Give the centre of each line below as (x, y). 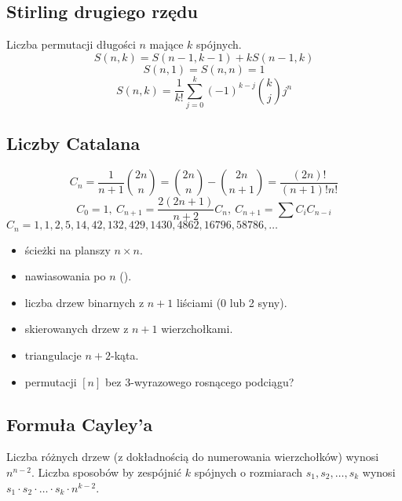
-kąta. (125, 355)
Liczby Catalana (73, 143)
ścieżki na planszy (68, 249)
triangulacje (53, 355)
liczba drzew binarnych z (84, 302)
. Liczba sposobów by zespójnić (107, 472)
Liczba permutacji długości (71, 44)
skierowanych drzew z (77, 329)
